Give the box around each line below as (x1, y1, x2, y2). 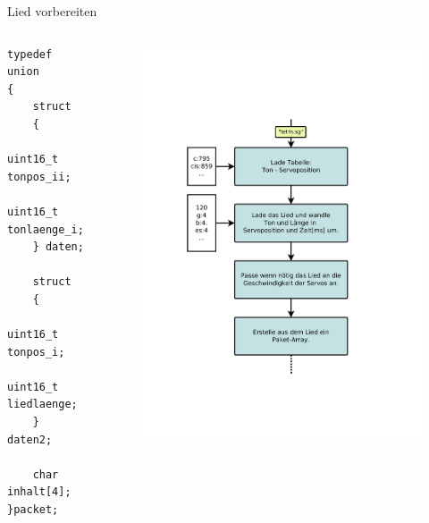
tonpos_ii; (7, 170, 71, 183)
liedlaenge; (7, 398, 78, 411)
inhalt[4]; (7, 485, 71, 499)
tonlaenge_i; (7, 223, 84, 236)
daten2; (7, 433, 53, 446)
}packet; (7, 503, 59, 517)
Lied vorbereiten (7, 2, 97, 20)
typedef (7, 47, 53, 61)
